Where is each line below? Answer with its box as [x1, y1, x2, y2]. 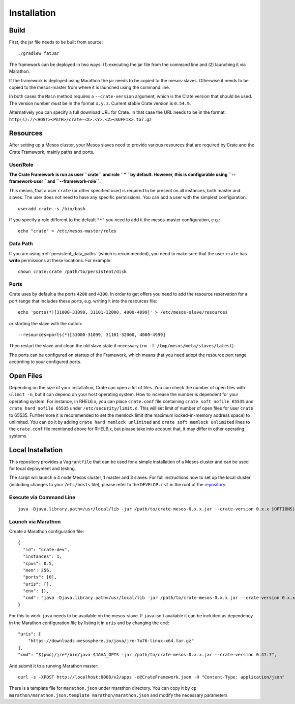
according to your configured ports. [9, 359, 82, 365]
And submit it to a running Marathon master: [9, 663, 99, 669]
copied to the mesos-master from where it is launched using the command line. [9, 84, 170, 91]
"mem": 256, [23, 567, 52, 573]
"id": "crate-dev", [23, 547, 70, 552]
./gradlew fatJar [18, 51, 59, 56]
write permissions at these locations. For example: [9, 257, 112, 263]
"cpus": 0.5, [23, 561, 55, 566]
